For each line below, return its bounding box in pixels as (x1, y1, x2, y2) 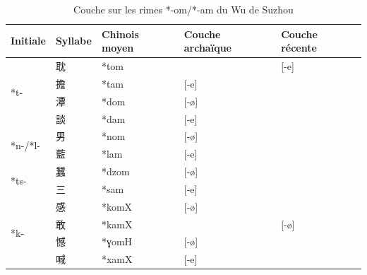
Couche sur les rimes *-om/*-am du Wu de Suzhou (73, 2, 294, 16)
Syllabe (55, 33, 92, 48)
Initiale (11, 33, 46, 48)
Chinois (101, 26, 139, 41)
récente (281, 40, 317, 55)
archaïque (183, 40, 231, 55)
